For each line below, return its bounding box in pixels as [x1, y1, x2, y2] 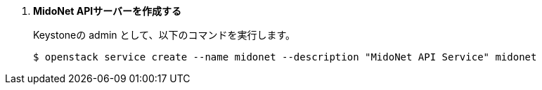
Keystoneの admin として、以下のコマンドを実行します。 [33, 29, 295, 41]
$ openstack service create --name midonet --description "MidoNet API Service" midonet [33, 51, 537, 63]
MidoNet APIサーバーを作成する [33, 5, 182, 17]
